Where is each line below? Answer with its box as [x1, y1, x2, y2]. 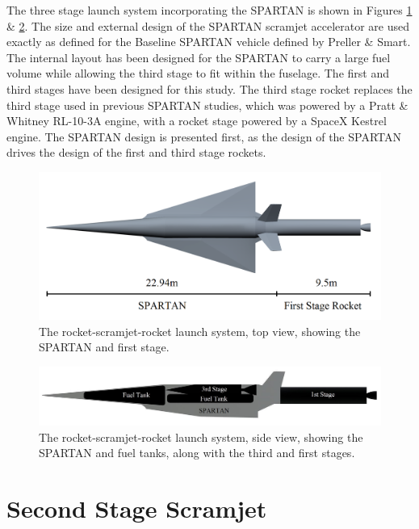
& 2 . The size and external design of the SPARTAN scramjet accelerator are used [6, 17, 410, 34]
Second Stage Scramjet [6, 492, 267, 525]
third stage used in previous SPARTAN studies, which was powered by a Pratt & [6, 96, 409, 113]
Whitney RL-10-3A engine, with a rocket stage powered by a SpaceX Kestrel [6, 112, 387, 129]
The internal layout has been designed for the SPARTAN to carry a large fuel [6, 48, 391, 65]
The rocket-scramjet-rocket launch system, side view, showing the [39, 428, 363, 445]
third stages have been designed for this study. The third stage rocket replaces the [6, 80, 413, 97]
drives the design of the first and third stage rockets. [6, 144, 266, 161]
